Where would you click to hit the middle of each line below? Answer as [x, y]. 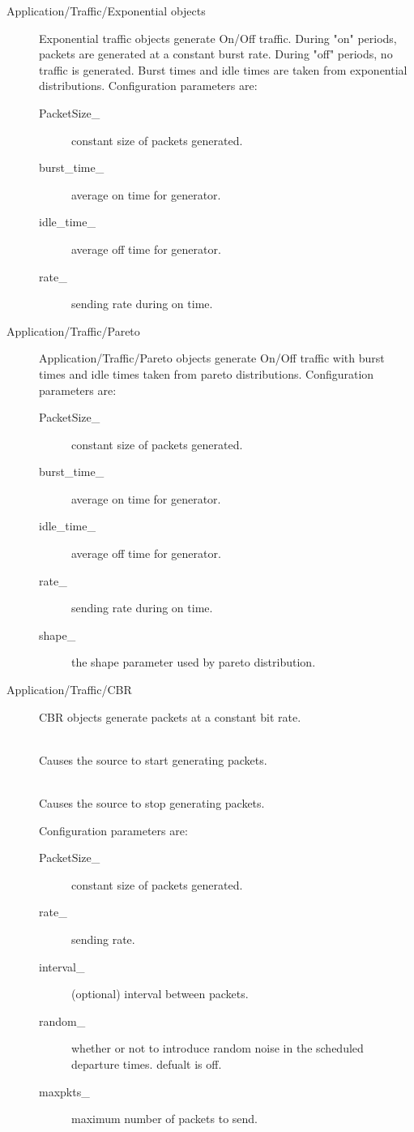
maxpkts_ [64, 1091]
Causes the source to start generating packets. [153, 759]
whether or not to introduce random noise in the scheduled [218, 1048]
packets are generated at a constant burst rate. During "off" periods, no [216, 54]
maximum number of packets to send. [165, 1119]
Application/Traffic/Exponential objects [106, 11]
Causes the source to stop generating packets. [152, 803]
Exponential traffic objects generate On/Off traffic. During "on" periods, [218, 38]
